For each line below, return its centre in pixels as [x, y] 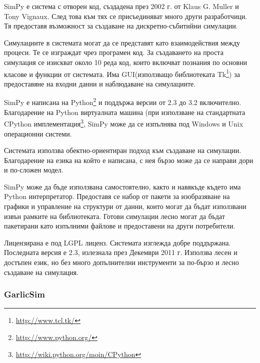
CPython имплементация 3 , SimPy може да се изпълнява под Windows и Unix [124, 123]
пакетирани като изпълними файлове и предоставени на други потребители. [120, 226]
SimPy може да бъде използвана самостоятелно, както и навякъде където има [122, 186]
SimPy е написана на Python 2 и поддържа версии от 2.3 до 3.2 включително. [123, 101]
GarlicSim [24, 294]
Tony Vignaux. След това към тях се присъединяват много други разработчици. [126, 16]
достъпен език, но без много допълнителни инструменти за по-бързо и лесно [121, 262]
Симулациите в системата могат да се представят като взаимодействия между [122, 42]
